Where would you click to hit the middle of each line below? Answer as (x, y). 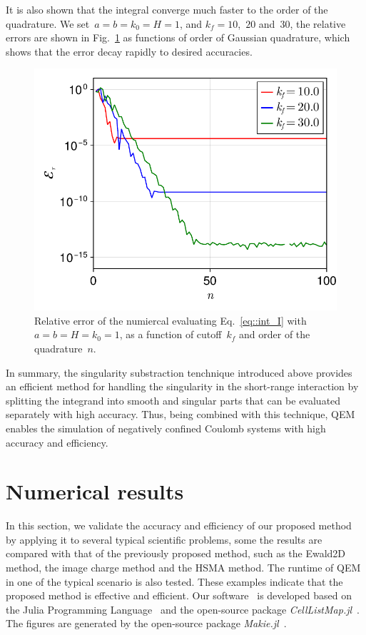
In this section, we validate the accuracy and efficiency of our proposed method (179, 525)
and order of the (275, 334)
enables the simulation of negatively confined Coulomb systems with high (166, 428)
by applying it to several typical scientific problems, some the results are (164, 539)
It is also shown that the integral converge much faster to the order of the (167, 9)
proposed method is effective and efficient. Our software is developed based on (179, 595)
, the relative (318, 23)
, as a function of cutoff (171, 334)
